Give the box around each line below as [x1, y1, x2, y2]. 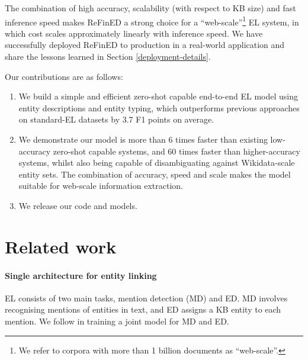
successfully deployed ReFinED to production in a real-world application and [5, 38, 285, 51]
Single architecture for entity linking [5, 269, 157, 281]
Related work [5, 234, 117, 258]
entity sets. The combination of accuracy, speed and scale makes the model [18, 168, 291, 180]
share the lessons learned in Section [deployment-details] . [5, 50, 211, 63]
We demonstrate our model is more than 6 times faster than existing [18, 133, 268, 145]
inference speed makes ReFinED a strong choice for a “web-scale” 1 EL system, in [5, 14, 299, 28]
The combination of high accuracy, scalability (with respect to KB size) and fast [5, 2, 296, 14]
